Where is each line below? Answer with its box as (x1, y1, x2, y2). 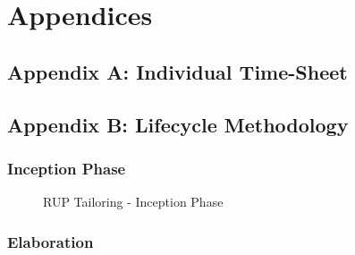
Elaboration (7, 230, 94, 252)
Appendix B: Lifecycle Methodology (7, 110, 349, 138)
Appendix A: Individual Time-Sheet (7, 57, 348, 85)
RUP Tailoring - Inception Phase (43, 192, 224, 211)
